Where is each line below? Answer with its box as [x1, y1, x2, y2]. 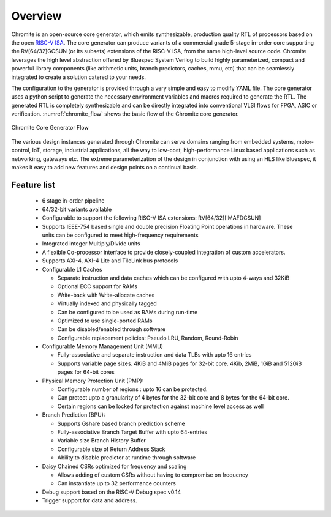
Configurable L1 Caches [42, 266, 102, 273]
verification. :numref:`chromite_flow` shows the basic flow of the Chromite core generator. [11, 110, 239, 117]
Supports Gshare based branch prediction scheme [57, 420, 185, 427]
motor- [296, 138, 314, 145]
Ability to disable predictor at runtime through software [57, 454, 196, 461]
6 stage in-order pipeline [42, 197, 105, 204]
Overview [11, 9, 62, 23]
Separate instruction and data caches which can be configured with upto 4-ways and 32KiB [57, 274, 290, 281]
